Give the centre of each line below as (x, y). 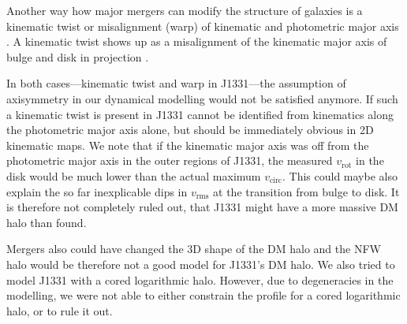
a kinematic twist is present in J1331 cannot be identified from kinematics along (200, 114)
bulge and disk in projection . (78, 56)
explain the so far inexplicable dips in (97, 191)
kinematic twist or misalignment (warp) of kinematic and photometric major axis (203, 26)
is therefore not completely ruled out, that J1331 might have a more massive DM (202, 207)
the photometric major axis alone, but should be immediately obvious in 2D (190, 130)
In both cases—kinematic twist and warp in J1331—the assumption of (176, 83)
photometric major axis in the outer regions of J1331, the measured (170, 160)
